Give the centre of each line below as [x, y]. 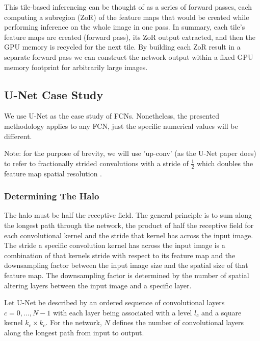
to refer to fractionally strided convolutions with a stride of [96, 163]
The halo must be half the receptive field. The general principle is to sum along [128, 215]
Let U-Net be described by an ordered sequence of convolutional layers [114, 302]
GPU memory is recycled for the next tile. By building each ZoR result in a [122, 47]
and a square [221, 312]
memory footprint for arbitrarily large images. [76, 67]
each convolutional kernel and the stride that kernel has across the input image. [129, 235]
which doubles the [225, 163]
